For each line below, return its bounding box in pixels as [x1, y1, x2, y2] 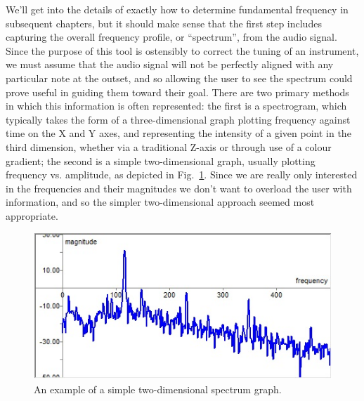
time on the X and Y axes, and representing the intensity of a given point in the [6, 126, 351, 140]
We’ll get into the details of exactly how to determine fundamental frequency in [6, 2, 349, 16]
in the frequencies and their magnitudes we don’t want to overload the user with [6, 180, 352, 195]
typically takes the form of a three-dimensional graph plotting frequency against [6, 112, 351, 126]
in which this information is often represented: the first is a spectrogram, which [6, 98, 347, 113]
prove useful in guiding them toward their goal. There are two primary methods [6, 84, 349, 99]
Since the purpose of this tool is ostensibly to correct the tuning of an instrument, [6, 43, 359, 58]
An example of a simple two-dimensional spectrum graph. [34, 381, 282, 396]
